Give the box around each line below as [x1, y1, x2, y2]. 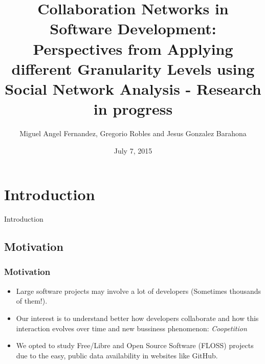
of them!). [16, 295, 48, 306]
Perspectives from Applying [33, 38, 233, 59]
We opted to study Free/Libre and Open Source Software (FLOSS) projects [16, 340, 254, 351]
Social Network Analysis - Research [5, 78, 261, 99]
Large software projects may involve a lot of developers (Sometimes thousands [16, 285, 261, 296]
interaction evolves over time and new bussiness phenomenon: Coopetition [16, 323, 247, 333]
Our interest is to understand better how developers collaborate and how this [16, 312, 259, 323]
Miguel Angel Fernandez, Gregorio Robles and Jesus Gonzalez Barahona [19, 128, 247, 139]
